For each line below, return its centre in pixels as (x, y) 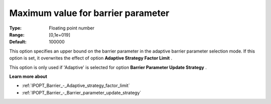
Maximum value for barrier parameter (89, 13)
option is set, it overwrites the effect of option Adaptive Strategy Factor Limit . (91, 58)
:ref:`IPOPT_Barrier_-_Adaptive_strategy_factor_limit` (76, 85)
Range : (17, 34)
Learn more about (28, 76)
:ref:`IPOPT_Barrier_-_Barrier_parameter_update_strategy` (82, 92)
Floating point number (72, 28)
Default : (18, 42)
